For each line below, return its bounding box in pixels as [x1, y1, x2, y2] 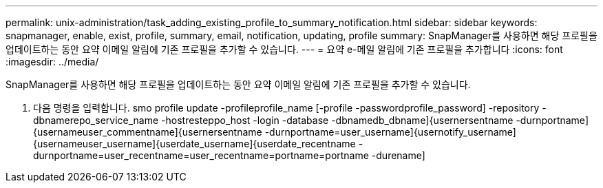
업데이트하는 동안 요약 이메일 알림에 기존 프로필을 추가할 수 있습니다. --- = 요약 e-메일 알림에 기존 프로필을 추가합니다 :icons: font [6, 43, 563, 55]
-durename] [371, 149, 425, 161]
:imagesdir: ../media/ [6, 56, 99, 67]
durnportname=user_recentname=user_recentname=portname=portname [33, 149, 369, 161]
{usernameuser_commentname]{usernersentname [33, 126, 262, 138]
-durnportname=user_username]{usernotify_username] [264, 126, 516, 138]
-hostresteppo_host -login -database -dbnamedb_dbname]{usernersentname [161, 114, 514, 126]
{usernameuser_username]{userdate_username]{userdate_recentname [33, 138, 356, 149]
